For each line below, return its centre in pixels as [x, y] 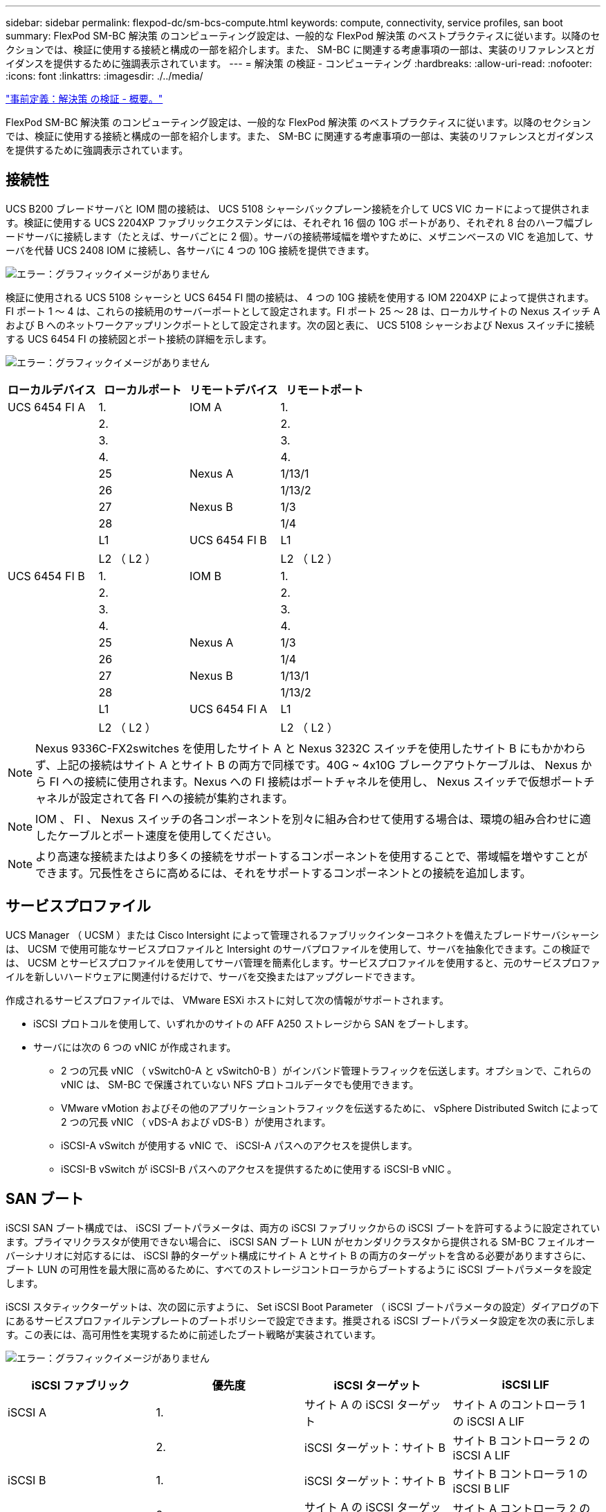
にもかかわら [553, 748]
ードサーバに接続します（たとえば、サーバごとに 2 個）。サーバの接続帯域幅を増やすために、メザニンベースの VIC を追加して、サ [300, 236]
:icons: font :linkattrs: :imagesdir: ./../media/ [104, 76]
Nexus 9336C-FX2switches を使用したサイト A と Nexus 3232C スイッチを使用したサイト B [276, 748]
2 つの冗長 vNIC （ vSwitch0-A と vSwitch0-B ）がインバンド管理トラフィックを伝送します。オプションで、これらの [326, 1070]
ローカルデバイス [52, 389]
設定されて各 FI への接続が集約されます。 [186, 798]
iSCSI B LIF [481, 1488]
